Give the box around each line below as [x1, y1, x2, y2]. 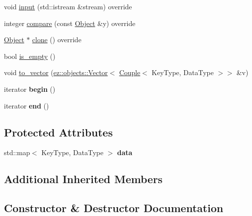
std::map [4, 147, 30, 158]
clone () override [32, 34, 82, 45]
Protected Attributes [4, 124, 113, 139]
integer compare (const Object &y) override [4, 18, 136, 28]
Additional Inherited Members [4, 171, 163, 187]
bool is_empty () [4, 51, 56, 61]
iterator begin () [4, 83, 56, 94]
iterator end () [4, 100, 49, 110]
